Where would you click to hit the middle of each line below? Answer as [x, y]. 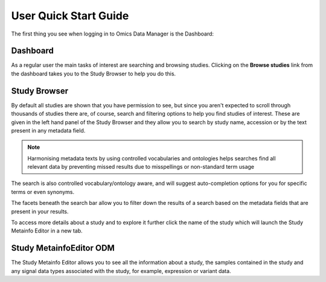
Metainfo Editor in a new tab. [47, 231]
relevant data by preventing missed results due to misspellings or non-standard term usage [141, 167]
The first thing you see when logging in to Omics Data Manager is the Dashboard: [113, 34]
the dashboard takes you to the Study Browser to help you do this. [94, 74]
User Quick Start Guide [70, 16]
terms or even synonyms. [43, 192]
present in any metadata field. [48, 130]
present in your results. [40, 211]
